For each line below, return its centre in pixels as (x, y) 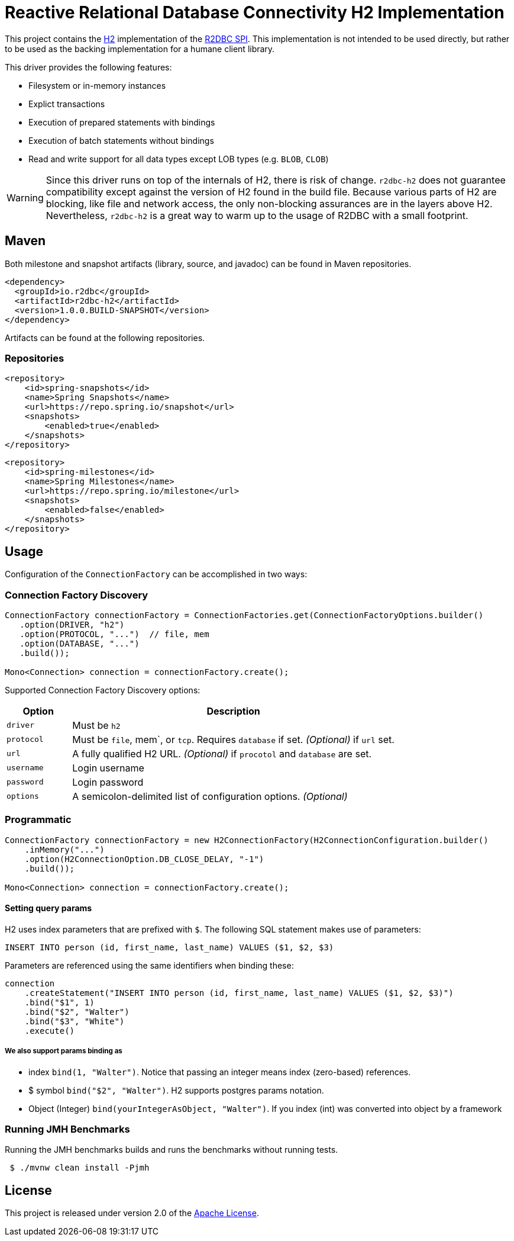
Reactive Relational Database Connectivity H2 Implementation (255, 12)
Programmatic (38, 820)
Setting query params (49, 908)
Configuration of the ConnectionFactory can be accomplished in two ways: (156, 574)
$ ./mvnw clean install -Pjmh (80, 1168)
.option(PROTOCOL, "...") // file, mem (114, 634)
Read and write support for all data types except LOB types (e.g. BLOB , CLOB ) (179, 159)
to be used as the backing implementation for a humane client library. (140, 49)
